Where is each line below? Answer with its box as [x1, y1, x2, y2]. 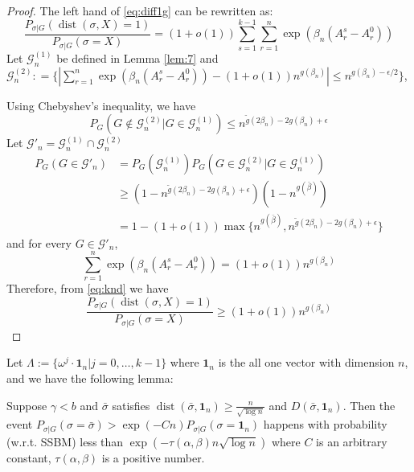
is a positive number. [101, 449, 205, 466]
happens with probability [263, 416, 387, 433]
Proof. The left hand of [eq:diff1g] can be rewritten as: [6, 2, 273, 18]
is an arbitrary [316, 433, 387, 449]
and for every [6, 234, 72, 251]
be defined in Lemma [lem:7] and [56, 49, 219, 66]
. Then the [342, 396, 396, 413]
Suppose [6, 396, 47, 413]
